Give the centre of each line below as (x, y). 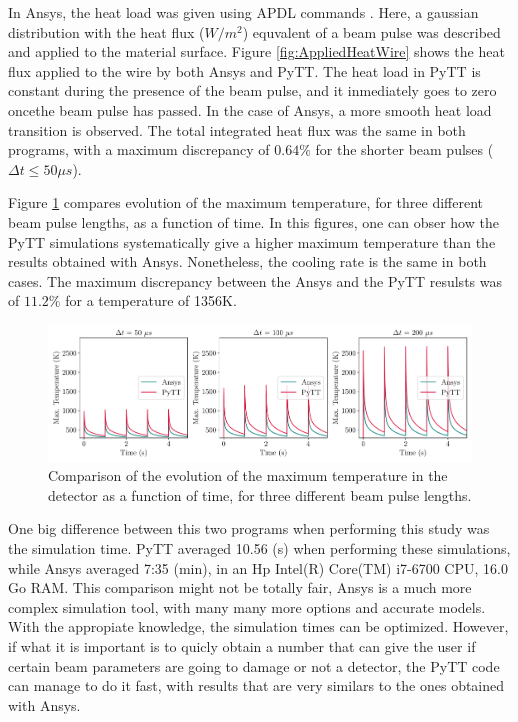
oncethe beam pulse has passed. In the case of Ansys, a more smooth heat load (250, 109)
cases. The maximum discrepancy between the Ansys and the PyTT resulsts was (255, 280)
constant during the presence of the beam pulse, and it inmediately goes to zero (252, 90)
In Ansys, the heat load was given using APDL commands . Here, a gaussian (243, 12)
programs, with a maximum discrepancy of (139, 149)
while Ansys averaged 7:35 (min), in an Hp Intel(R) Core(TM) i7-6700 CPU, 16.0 (258, 567)
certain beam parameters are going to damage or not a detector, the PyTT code (254, 665)
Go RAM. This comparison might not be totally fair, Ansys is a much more (240, 587)
